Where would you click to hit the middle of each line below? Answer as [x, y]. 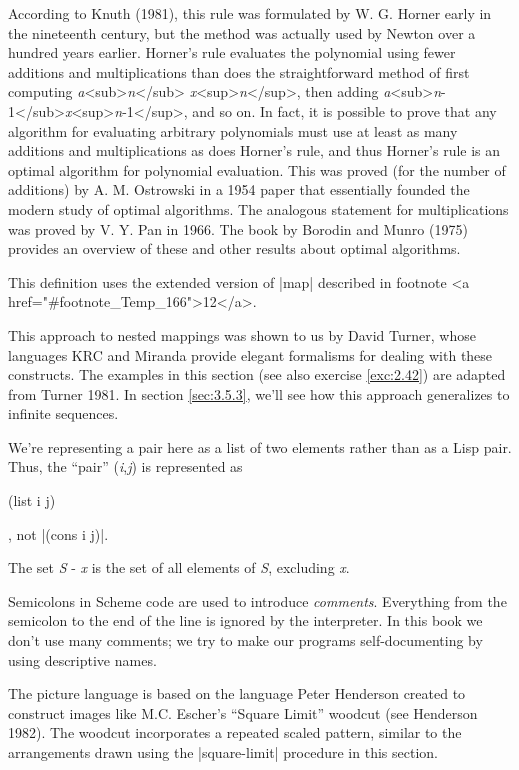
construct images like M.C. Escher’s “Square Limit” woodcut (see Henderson [243, 712]
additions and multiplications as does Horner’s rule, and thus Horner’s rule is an [254, 150]
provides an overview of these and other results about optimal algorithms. [234, 248]
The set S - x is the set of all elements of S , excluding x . [179, 567]
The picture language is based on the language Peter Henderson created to [237, 693]
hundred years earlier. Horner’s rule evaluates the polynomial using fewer [232, 52]
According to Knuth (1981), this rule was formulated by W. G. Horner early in [250, 13]
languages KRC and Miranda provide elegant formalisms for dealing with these [250, 354]
